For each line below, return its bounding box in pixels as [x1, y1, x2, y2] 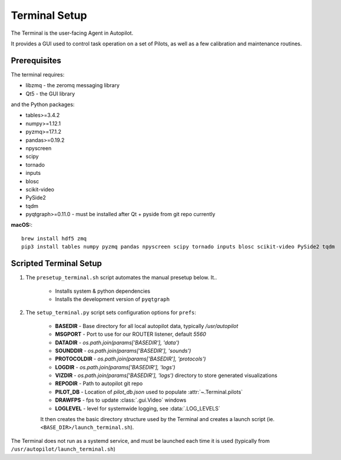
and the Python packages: [11, 101, 75, 108]
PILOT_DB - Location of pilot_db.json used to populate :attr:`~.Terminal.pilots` [55, 388, 243, 395]
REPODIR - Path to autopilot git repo [55, 380, 143, 387]
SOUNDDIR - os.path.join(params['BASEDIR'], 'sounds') [55, 347, 191, 354]
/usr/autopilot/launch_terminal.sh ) [11, 445, 116, 453]
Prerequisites [11, 55, 61, 65]
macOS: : [11, 221, 32, 229]
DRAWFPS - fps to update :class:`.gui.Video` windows [55, 396, 187, 403]
